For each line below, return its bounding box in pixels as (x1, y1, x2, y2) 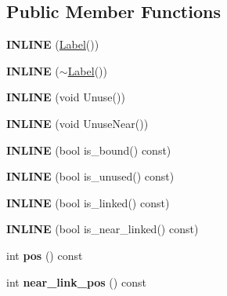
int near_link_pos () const (6, 273, 146, 290)
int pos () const (6, 247, 83, 263)
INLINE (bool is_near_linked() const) (6, 221, 199, 237)
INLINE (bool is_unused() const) (6, 168, 175, 185)
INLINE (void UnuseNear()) (6, 115, 149, 131)
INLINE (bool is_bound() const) (6, 141, 171, 158)
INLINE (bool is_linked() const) (6, 194, 170, 210)
